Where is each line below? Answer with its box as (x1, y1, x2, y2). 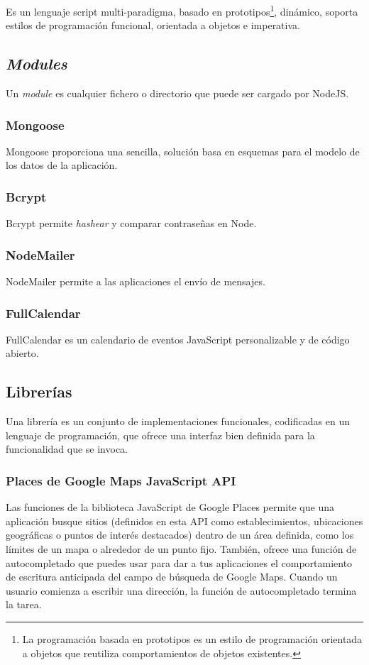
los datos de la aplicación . (6, 158, 118, 172)
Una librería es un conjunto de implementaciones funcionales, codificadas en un (6, 414, 350, 429)
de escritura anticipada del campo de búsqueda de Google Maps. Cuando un (6, 569, 338, 584)
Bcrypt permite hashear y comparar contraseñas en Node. (6, 216, 257, 231)
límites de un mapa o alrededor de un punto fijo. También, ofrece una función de (6, 542, 357, 556)
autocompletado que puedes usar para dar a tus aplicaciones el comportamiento (6, 555, 353, 570)
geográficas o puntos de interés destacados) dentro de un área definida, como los (6, 527, 354, 542)
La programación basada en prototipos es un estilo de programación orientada (22, 632, 363, 647)
